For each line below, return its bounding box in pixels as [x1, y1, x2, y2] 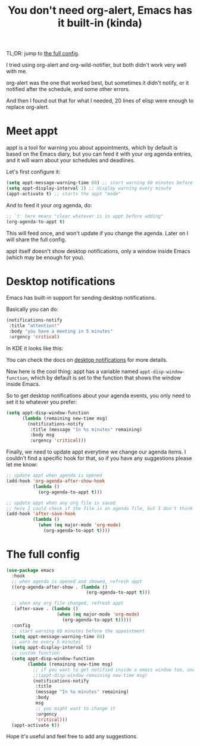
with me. [6, 68, 28, 75]
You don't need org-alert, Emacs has [8, 4, 192, 17]
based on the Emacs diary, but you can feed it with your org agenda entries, [6, 150, 192, 158]
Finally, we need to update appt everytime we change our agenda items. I [6, 448, 186, 456]
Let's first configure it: [6, 168, 61, 176]
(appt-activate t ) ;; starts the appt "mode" [6, 191, 121, 197]
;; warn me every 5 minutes [11, 639, 82, 645]
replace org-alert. [6, 104, 49, 111]
